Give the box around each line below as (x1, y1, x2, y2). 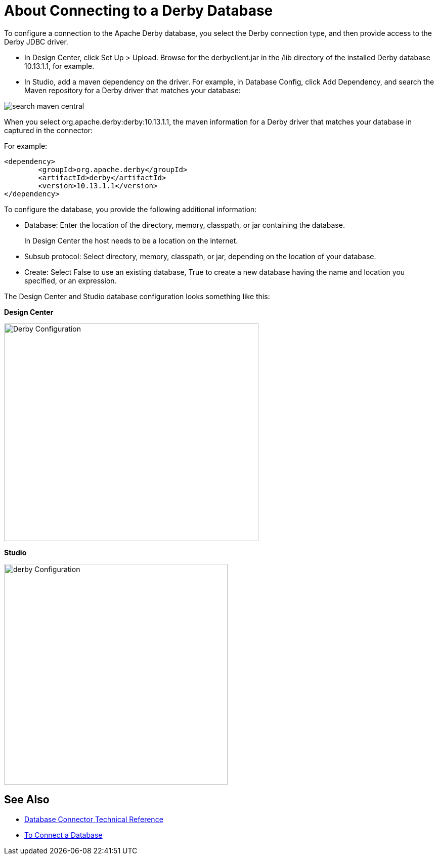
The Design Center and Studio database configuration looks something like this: (4, 292, 270, 301)
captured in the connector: (4, 126, 93, 135)
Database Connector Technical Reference (24, 814, 163, 824)
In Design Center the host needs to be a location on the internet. (24, 236, 238, 245)
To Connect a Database (24, 830, 103, 839)
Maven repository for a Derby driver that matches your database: (24, 86, 241, 95)
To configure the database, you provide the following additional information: (4, 204, 257, 214)
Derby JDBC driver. (4, 37, 68, 46)
